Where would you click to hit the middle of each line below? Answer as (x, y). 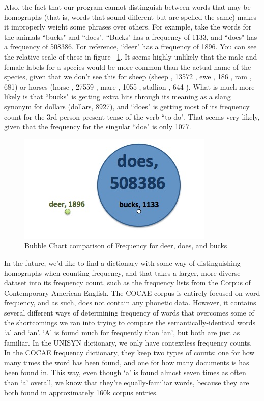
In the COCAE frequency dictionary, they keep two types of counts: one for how (129, 352)
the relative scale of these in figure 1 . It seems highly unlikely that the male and (131, 56)
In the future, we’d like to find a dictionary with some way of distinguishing (122, 262)
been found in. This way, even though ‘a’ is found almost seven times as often (125, 372)
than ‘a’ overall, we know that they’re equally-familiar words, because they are (127, 382)
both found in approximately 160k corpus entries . (81, 392)
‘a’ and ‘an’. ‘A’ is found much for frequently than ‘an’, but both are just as (122, 333)
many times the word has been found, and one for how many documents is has (127, 362)
